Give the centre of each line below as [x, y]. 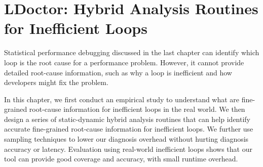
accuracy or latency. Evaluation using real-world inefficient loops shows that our [128, 149]
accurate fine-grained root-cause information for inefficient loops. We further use [129, 129]
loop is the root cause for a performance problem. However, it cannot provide [124, 62]
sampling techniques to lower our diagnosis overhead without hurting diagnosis [126, 139]
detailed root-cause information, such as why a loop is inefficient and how [118, 72]
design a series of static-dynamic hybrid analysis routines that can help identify [127, 119]
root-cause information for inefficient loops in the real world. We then [137, 109]
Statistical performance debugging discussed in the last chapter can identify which [132, 52]
